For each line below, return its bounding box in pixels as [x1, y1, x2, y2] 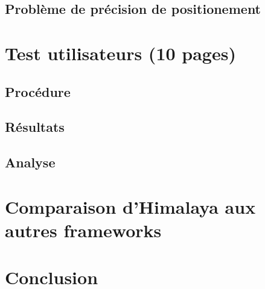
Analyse [5, 153, 56, 172]
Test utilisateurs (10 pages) [5, 40, 236, 65]
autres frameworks [5, 217, 162, 242]
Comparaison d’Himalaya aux [5, 194, 256, 219]
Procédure [5, 82, 71, 101]
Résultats [5, 117, 65, 136]
